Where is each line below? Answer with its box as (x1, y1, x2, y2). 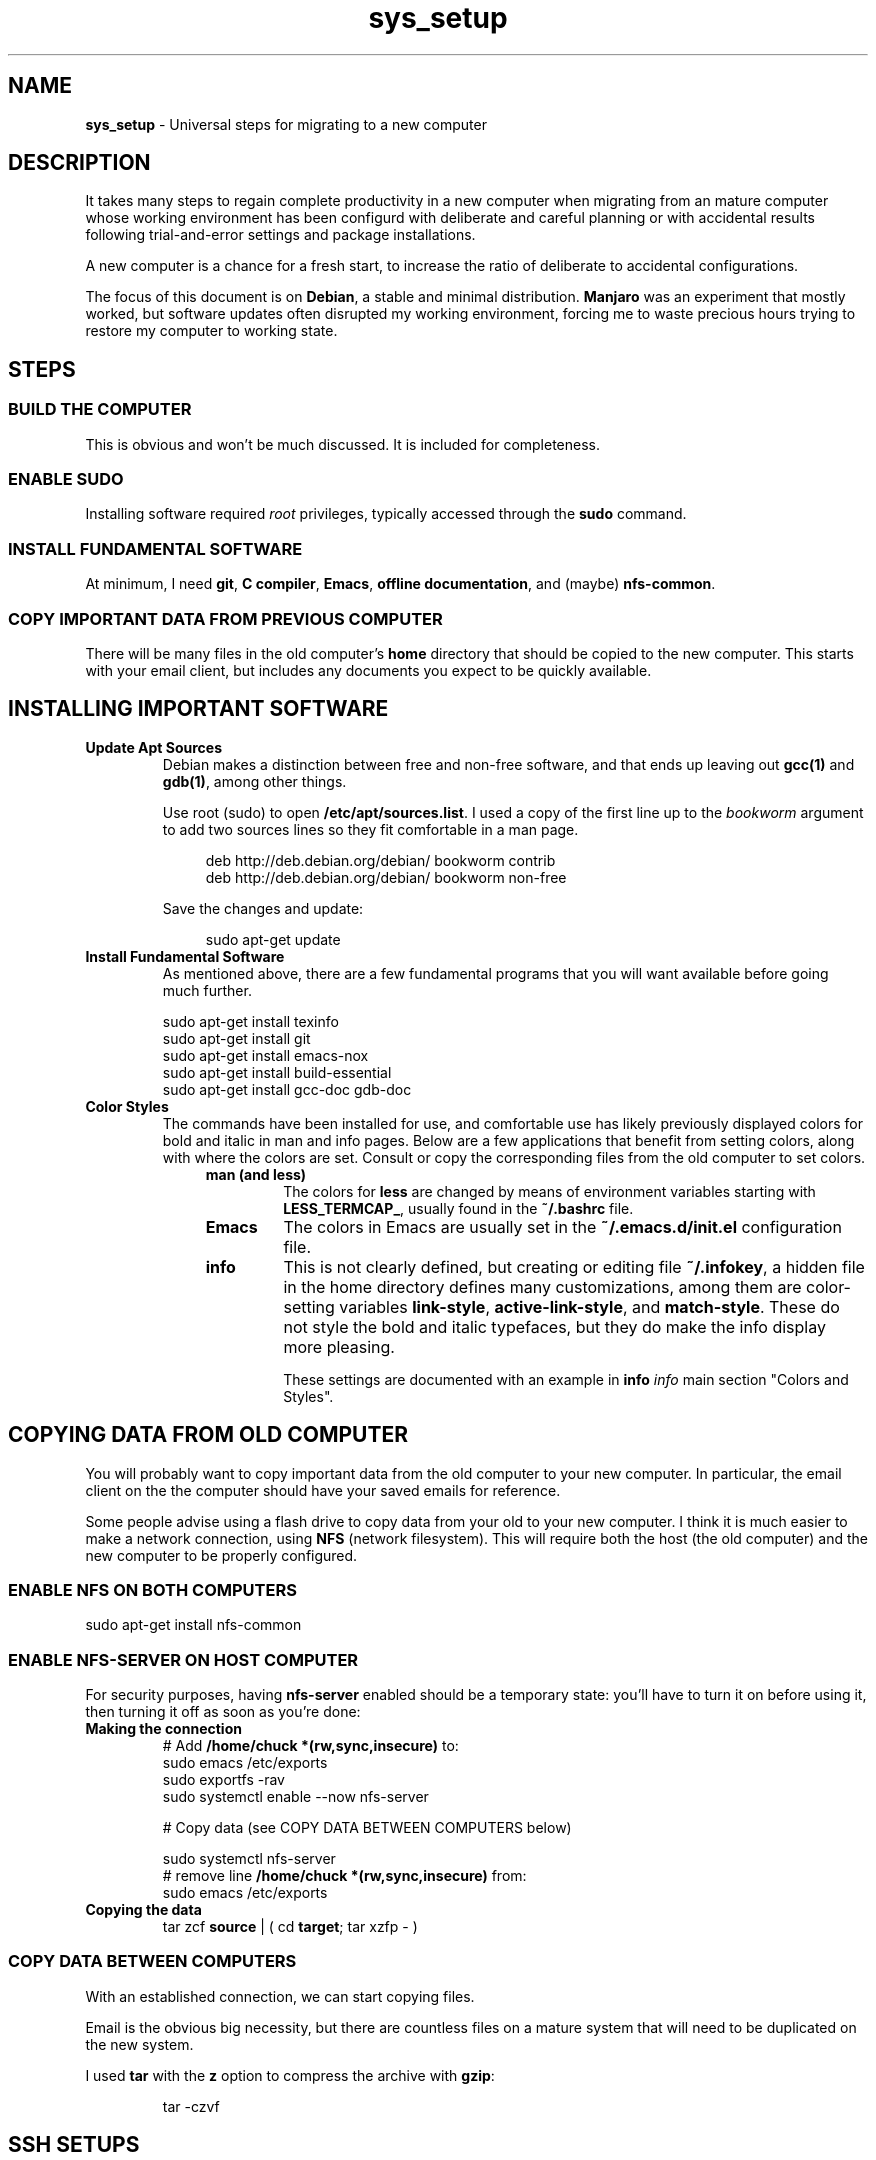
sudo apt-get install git (162, 1029, 311, 1047)
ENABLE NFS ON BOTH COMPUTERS (8, 1579, 297, 1600)
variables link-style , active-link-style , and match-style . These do (339, 1296, 840, 1317)
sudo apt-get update (205, 930, 341, 948)
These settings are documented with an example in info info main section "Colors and (283, 1370, 849, 1388)
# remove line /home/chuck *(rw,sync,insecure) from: (162, 1867, 527, 1885)
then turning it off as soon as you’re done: (85, 1703, 361, 1721)
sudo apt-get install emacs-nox (162, 1046, 369, 1064)
